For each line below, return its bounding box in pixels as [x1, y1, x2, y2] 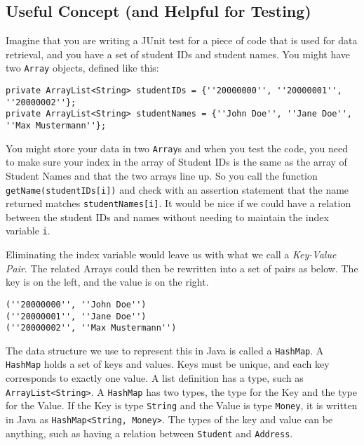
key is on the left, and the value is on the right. [6, 274, 209, 289]
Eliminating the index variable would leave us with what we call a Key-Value [6, 247, 337, 262]
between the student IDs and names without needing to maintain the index [6, 209, 329, 224]
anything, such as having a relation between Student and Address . [6, 425, 293, 440]
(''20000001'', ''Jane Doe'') [6, 311, 147, 321]
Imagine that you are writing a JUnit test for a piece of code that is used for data [6, 33, 358, 48]
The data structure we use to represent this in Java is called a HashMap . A [6, 343, 324, 357]
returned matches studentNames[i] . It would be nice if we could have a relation [6, 196, 351, 211]
